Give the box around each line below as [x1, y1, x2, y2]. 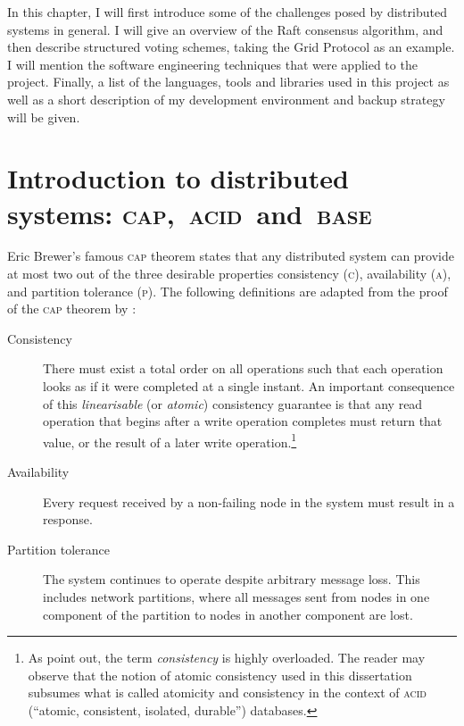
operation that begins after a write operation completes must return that [43, 412, 443, 430]
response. [43, 510, 93, 529]
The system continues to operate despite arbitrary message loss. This [43, 570, 420, 588]
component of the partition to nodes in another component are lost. [43, 605, 413, 623]
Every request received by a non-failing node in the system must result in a [43, 492, 455, 511]
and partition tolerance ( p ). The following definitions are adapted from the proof [7, 281, 448, 300]
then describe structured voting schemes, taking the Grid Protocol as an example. [7, 38, 455, 56]
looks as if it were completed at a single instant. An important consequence [43, 377, 455, 396]
